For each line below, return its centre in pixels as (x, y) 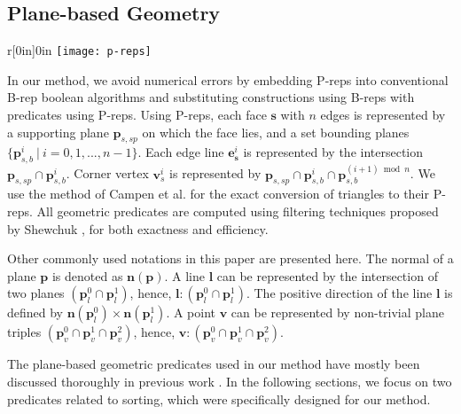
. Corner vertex (107, 173)
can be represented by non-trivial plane (337, 312)
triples (24, 332)
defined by (35, 312)
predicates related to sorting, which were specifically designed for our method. (219, 398)
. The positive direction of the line (339, 293)
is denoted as (87, 275)
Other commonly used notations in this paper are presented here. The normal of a (230, 258)
